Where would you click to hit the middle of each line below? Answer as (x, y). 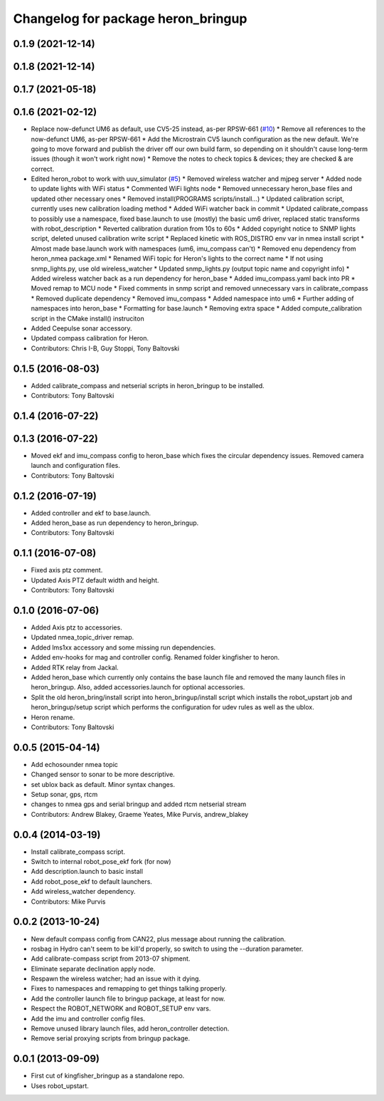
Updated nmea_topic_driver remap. (82, 637)
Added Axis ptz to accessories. (76, 627)
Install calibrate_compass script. (78, 852)
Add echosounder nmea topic (75, 764)
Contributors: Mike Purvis (68, 902)
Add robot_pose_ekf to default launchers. (92, 881)
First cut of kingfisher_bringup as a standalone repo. (108, 1076)
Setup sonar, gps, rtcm (64, 794)
